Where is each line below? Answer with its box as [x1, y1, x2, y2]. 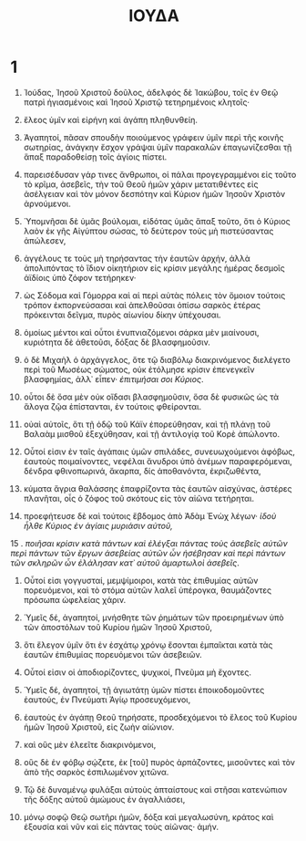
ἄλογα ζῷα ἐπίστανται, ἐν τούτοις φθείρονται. [23, 400, 202, 411]
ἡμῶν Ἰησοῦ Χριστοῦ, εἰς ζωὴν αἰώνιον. [23, 722, 175, 732]
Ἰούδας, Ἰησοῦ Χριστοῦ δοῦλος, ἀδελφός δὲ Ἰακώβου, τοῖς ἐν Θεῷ [23, 87, 279, 98]
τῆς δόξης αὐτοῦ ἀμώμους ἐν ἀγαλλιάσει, [23, 794, 186, 805]
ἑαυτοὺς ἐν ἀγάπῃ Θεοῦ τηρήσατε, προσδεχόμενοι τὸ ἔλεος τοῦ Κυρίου [23, 711, 298, 722]
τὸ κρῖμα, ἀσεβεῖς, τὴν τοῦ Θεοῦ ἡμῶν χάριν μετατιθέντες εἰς [23, 179, 259, 190]
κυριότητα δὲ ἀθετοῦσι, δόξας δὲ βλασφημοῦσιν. [23, 337, 210, 348]
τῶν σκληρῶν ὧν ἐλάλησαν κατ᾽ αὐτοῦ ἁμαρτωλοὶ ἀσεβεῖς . [10, 557, 240, 568]
